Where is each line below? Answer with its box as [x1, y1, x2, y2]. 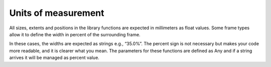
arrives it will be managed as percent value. [9, 55, 100, 61]
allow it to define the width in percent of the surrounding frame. [9, 31, 141, 37]
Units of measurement [9, 7, 105, 18]
